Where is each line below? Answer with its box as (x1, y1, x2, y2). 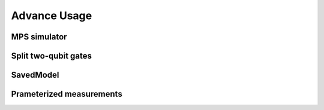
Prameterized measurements (11, 89, 122, 99)
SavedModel (11, 70, 59, 80)
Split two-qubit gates (11, 51, 92, 61)
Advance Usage (11, 9, 92, 22)
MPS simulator (11, 32, 67, 42)
